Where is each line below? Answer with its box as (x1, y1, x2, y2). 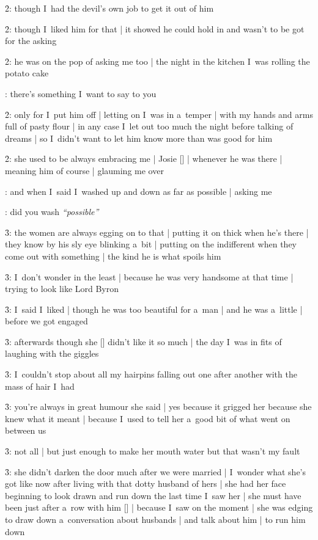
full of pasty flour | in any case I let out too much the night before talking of (5, 120, 294, 133)
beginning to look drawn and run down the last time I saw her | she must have (5, 489, 301, 502)
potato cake (5, 67, 49, 79)
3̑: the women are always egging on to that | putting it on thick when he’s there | (5, 225, 309, 238)
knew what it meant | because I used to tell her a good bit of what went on (5, 412, 290, 425)
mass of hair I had (5, 379, 75, 392)
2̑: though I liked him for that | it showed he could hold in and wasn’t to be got (5, 22, 305, 35)
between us (5, 424, 46, 437)
